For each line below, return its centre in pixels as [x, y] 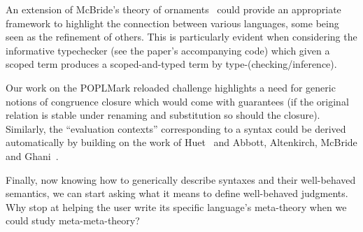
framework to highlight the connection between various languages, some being [172, 23]
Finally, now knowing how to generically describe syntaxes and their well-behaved [181, 179]
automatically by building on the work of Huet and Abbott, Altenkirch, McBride [181, 142]
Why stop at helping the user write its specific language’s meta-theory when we [176, 206]
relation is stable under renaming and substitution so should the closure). [163, 115]
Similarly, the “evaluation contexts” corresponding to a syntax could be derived [176, 128]
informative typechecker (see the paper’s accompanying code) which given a [168, 50]
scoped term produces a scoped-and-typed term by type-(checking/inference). [171, 64]
